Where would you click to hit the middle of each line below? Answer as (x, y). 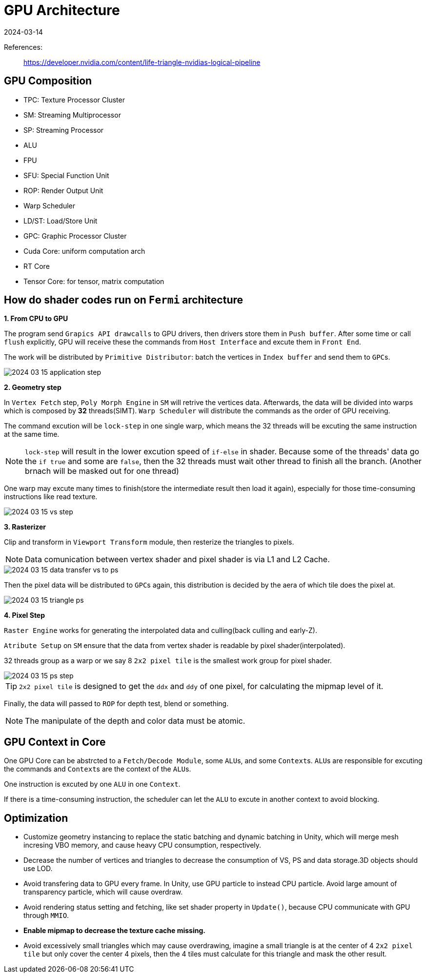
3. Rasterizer (25, 527)
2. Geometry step (33, 387)
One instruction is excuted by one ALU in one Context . (92, 784)
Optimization (36, 818)
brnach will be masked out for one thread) (102, 471)
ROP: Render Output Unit (63, 190)
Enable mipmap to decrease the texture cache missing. (114, 931)
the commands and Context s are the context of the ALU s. (98, 769)
